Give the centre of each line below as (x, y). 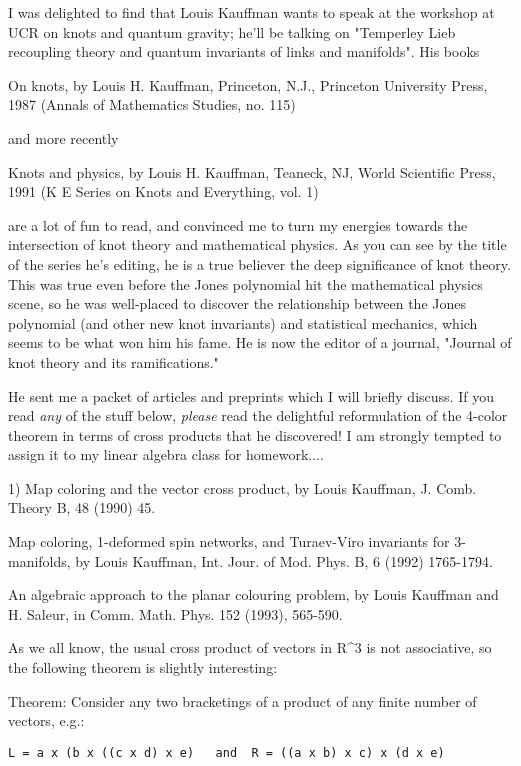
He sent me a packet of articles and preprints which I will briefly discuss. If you (251, 395)
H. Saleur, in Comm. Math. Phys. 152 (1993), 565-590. (175, 613)
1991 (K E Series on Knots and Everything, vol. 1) (163, 191)
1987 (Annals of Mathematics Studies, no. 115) (152, 104)
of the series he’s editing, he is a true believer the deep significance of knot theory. (259, 263)
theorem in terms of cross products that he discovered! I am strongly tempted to (255, 434)
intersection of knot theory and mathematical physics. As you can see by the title (257, 244)
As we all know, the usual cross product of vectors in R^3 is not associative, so (250, 647)
